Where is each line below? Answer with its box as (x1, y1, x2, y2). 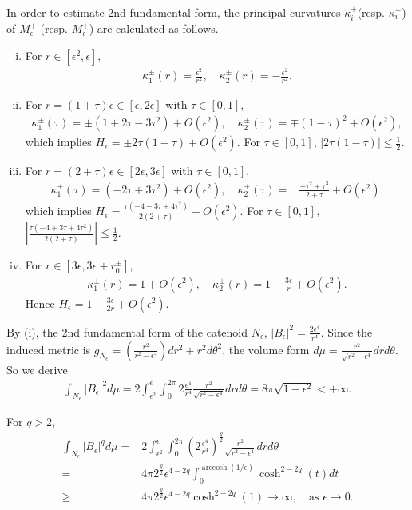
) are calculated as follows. (89, 20, 219, 37)
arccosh (201, 464, 228, 472)
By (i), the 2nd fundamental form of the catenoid (6, 323, 248, 340)
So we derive (6, 361, 68, 377)
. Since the (320, 323, 373, 340)
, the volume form (222, 341, 310, 357)
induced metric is (6, 341, 91, 357)
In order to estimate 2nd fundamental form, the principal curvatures (6, 4, 341, 20)
